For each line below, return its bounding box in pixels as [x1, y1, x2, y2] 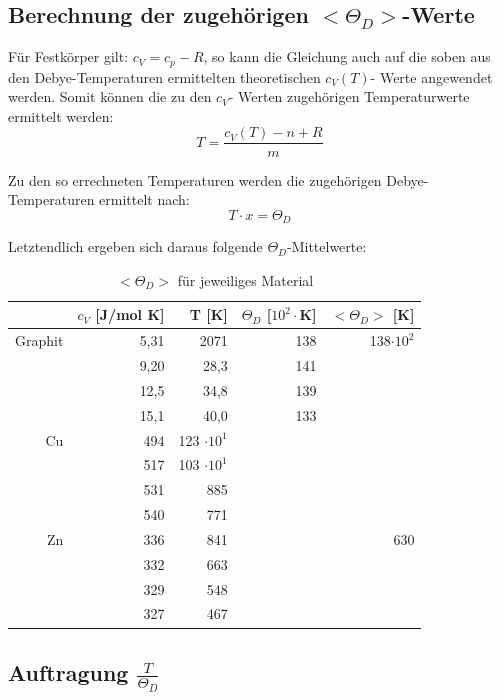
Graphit [15, 330, 64, 351]
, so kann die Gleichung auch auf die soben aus [203, 46, 491, 67]
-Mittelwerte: [287, 236, 367, 257]
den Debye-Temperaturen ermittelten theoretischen [8, 66, 321, 87]
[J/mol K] [95, 304, 165, 325]
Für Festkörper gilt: [8, 46, 129, 67]
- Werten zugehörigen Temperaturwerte [228, 86, 470, 107]
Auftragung [8, 656, 129, 687]
